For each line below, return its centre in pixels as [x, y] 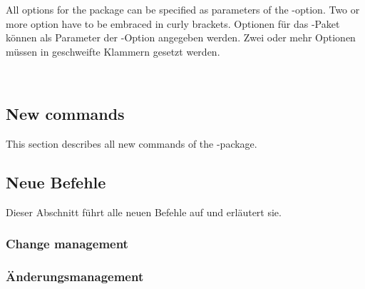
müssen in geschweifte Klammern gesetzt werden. [113, 51]
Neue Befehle [56, 182]
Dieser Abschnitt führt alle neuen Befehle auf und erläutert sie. [144, 212]
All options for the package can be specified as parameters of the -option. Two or [183, 9]
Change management [67, 244]
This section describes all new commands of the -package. [132, 144]
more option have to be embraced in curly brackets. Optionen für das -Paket [173, 23]
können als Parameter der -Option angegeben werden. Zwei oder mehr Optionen [181, 37]
